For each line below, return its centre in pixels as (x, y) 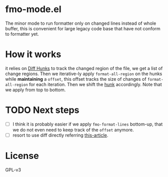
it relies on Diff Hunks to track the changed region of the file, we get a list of (84, 68)
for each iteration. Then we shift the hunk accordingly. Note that (96, 84)
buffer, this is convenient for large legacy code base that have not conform (83, 28)
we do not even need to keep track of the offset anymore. (73, 130)
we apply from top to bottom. (36, 90)
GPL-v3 (13, 169)
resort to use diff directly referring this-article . (60, 135)
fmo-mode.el (33, 9)
